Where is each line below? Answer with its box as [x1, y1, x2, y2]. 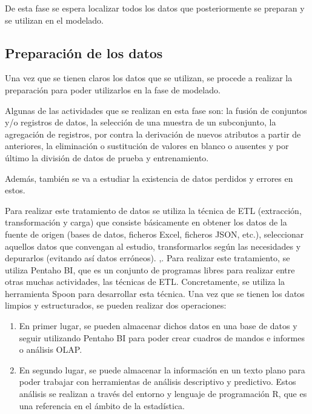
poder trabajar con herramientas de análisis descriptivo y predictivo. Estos [19, 375, 296, 388]
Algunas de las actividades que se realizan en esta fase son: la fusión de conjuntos [5, 104, 307, 116]
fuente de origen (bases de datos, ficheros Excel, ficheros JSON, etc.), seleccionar [5, 227, 304, 240]
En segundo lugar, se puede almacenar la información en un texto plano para [19, 363, 305, 376]
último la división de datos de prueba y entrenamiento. [5, 151, 209, 164]
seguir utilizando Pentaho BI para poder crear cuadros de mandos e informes [19, 331, 305, 344]
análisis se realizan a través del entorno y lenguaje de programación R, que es [19, 387, 307, 400]
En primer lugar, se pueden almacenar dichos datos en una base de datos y [19, 319, 297, 332]
